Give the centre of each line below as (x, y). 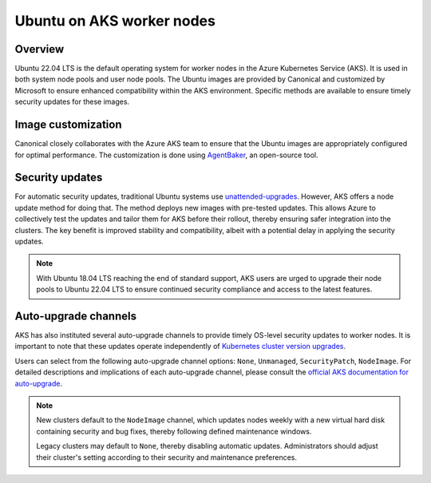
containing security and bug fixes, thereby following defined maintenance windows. (174, 431)
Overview (40, 49)
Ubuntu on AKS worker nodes (115, 21)
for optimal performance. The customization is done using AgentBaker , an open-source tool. (166, 155)
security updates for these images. (72, 102)
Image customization (68, 125)
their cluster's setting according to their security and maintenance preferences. (166, 457)
